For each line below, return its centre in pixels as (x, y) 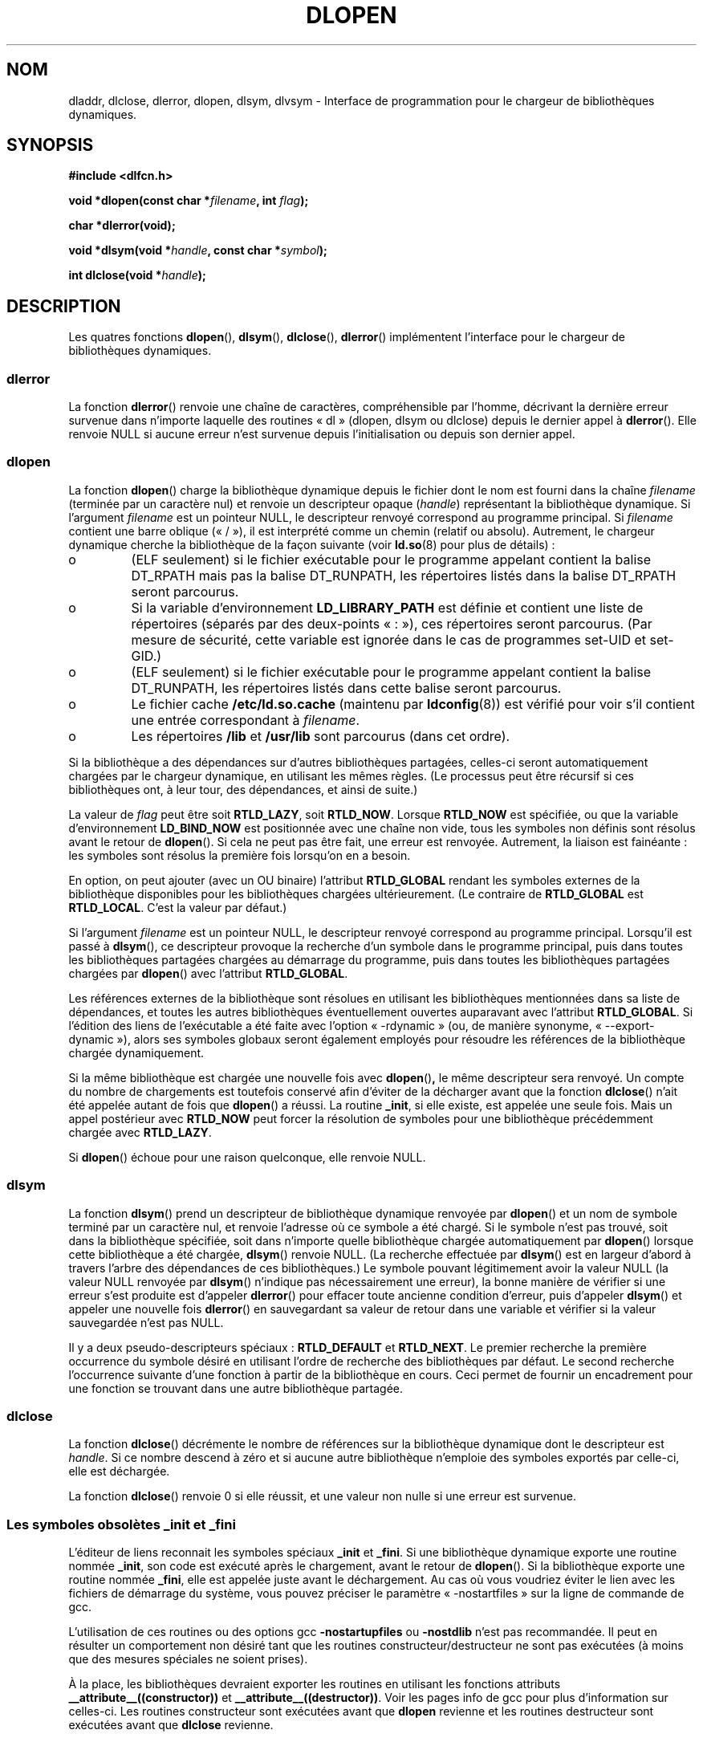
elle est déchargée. (119, 1471)
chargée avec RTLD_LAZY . (140, 1132)
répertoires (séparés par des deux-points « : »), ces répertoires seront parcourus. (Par (392, 623)
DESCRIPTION (64, 306)
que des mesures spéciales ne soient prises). (188, 1659)
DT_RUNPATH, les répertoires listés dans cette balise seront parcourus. (346, 688)
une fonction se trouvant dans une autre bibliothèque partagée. (236, 1388)
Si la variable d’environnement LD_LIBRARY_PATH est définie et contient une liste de (387, 607)
